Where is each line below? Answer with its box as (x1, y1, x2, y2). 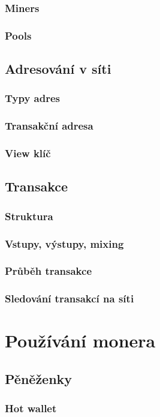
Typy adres (5, 91, 61, 106)
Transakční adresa (5, 118, 93, 133)
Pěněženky (5, 369, 73, 388)
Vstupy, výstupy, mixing (5, 236, 124, 251)
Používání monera (5, 328, 156, 353)
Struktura (5, 208, 53, 223)
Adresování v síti (5, 59, 111, 78)
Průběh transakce (5, 263, 92, 278)
